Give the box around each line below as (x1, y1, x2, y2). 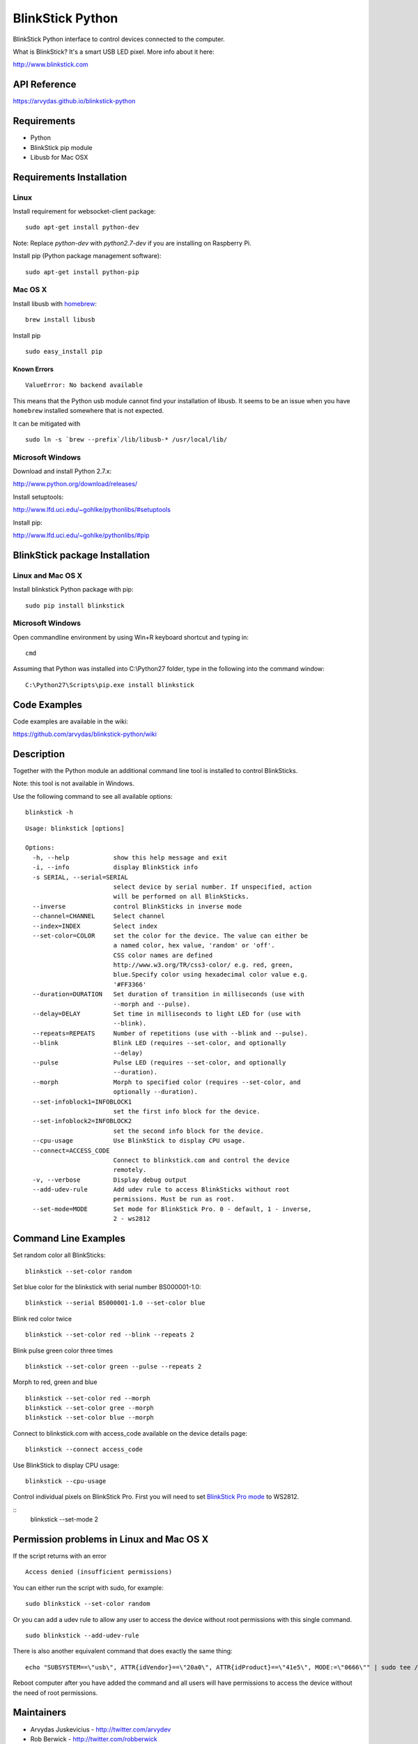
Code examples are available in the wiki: (13, 717, 128, 726)
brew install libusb (25, 316, 95, 324)
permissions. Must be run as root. (113, 1195, 235, 1203)
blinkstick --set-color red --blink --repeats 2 (25, 1331, 194, 1339)
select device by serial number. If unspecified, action (113, 882, 312, 891)
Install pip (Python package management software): (13, 252, 162, 260)
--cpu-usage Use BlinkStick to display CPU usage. (32, 1137, 246, 1145)
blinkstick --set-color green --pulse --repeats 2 (25, 1362, 202, 1370)
